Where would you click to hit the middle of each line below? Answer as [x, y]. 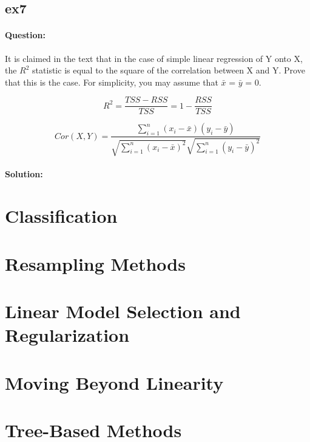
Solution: [24, 174]
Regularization [67, 335]
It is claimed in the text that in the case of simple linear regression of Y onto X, [154, 58]
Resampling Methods [95, 263]
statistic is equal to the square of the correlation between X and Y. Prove [169, 70]
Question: [25, 35]
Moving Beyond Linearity [114, 382]
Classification [61, 216]
